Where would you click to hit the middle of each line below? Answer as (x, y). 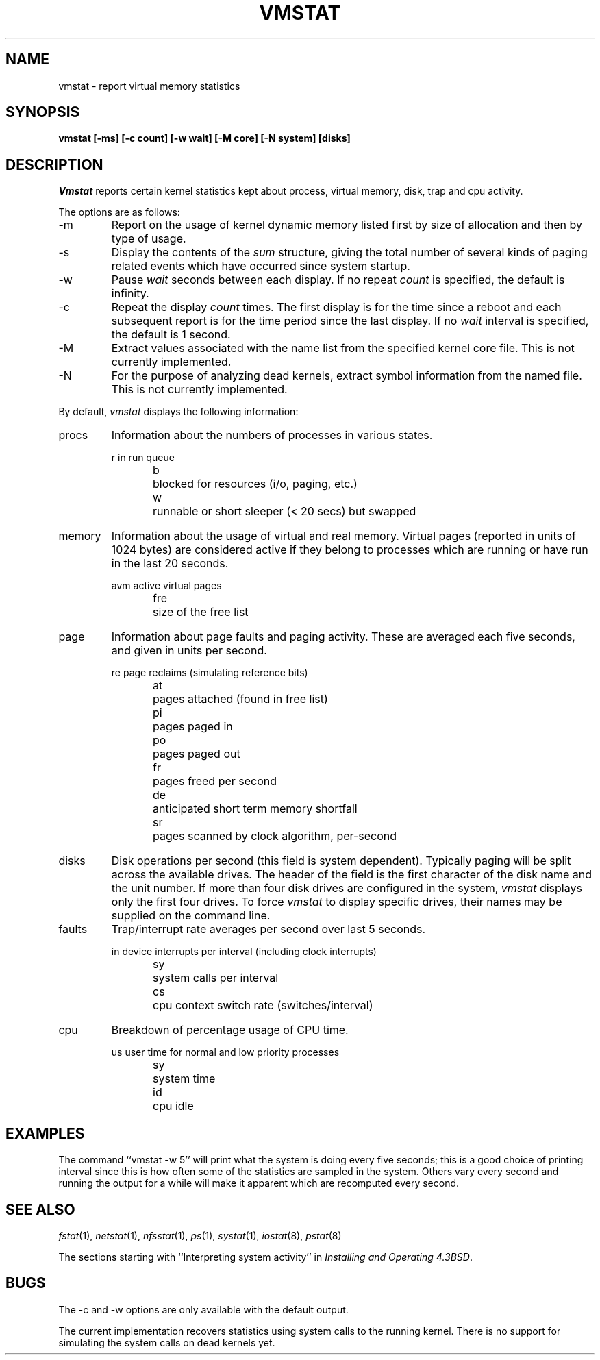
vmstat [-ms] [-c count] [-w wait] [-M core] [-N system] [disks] (204, 138)
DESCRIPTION (54, 164)
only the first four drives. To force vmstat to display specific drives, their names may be (337, 902)
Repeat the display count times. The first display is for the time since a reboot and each (336, 307)
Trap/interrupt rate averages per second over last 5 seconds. (268, 929)
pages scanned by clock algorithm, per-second (275, 836)
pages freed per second (215, 781)
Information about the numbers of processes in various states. (272, 435)
